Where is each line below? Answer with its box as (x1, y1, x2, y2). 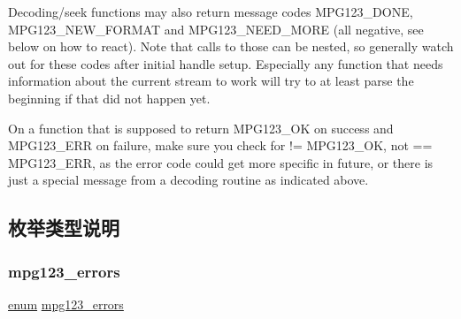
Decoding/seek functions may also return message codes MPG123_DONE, (8, 3, 413, 20)
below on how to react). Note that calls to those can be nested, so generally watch (8, 37, 454, 56)
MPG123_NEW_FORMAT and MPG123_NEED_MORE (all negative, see (8, 19, 424, 38)
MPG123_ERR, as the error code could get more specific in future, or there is (8, 153, 434, 171)
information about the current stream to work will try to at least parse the (8, 72, 414, 90)
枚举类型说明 (8, 214, 119, 241)
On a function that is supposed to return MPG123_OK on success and (8, 118, 394, 137)
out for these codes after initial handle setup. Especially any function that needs (8, 54, 443, 72)
